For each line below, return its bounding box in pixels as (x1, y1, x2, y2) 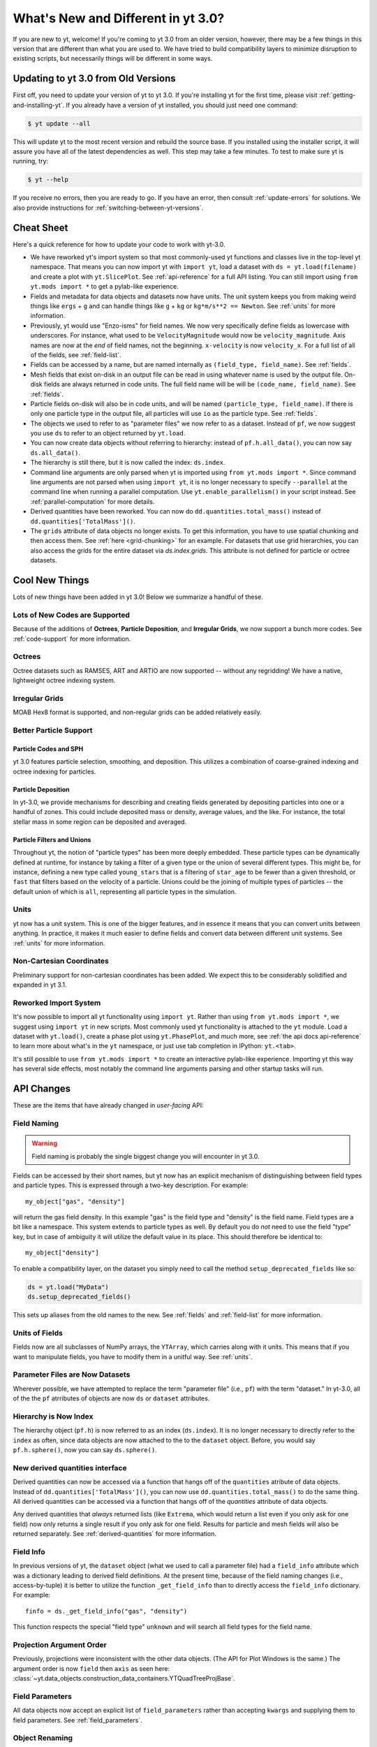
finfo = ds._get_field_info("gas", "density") (25, 1607, 188, 1615)
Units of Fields (13, 1328, 63, 1338)
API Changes (13, 1083, 71, 1095)
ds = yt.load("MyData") (27, 1283, 110, 1291)
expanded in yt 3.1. (13, 980, 67, 989)
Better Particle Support (13, 725, 93, 735)
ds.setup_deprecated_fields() (27, 1293, 131, 1301)
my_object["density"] (25, 1249, 99, 1257)
